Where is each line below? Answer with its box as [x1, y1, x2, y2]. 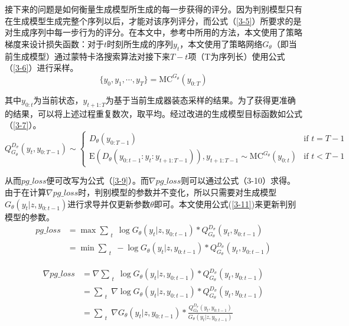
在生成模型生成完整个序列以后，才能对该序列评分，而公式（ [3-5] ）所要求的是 [5, 14, 302, 27]
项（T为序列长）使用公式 [188, 50, 285, 62]
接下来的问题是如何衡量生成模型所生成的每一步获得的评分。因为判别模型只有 [5, 3, 302, 15]
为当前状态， [33, 93, 83, 106]
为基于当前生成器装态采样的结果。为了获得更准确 [105, 93, 296, 106]
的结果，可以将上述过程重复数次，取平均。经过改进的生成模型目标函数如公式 [5, 107, 302, 119]
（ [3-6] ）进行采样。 [5, 61, 79, 74]
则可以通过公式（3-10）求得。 [181, 174, 295, 187]
